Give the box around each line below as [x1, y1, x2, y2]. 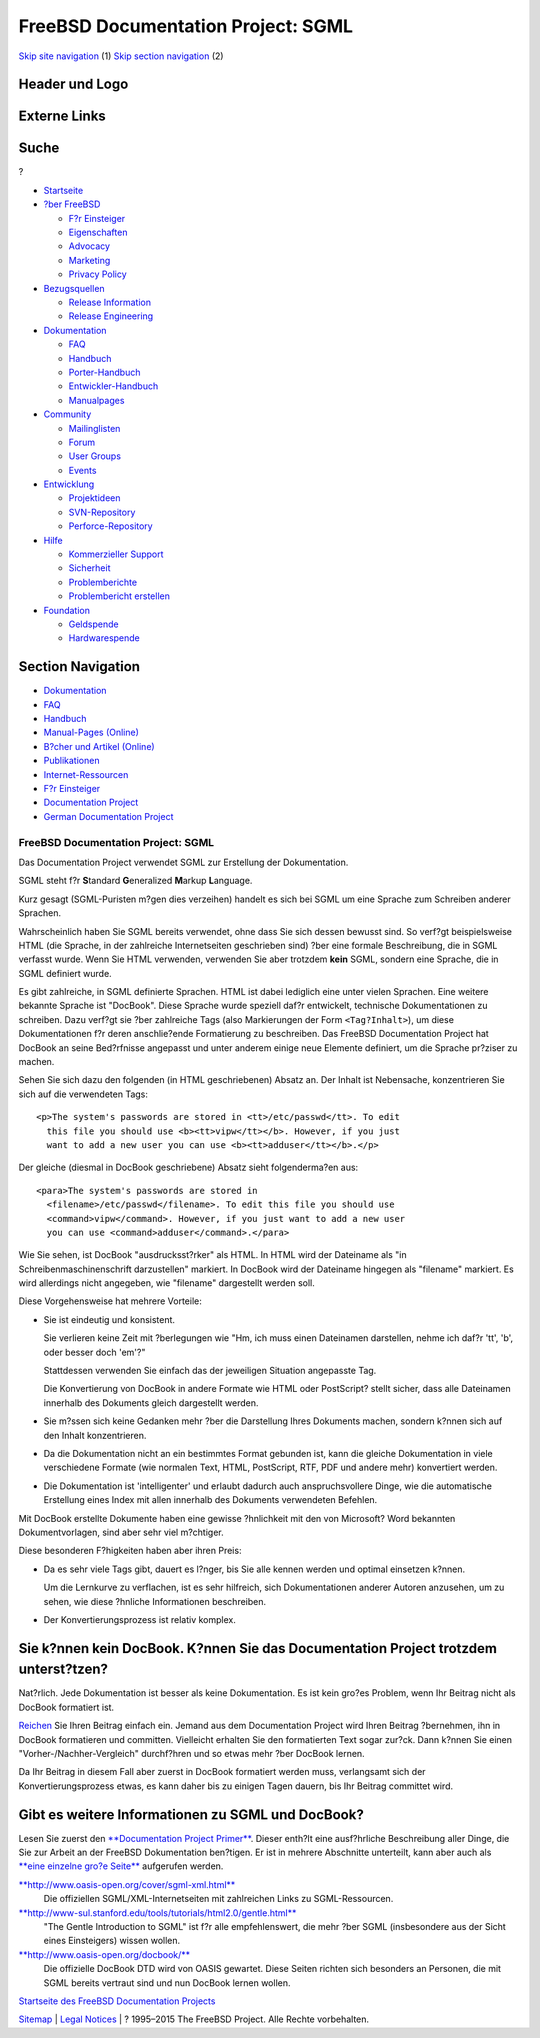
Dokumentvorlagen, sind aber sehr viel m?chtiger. [18, 1526, 224, 1538]
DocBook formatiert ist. [18, 1701, 115, 1713]
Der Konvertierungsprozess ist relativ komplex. [43, 1613, 237, 1625]
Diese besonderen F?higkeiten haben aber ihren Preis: [18, 1545, 242, 1557]
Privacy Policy [68, 268, 127, 280]
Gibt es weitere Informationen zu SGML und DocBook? [18, 1806, 364, 1823]
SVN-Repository [68, 506, 136, 518]
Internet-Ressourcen [43, 768, 129, 780]
